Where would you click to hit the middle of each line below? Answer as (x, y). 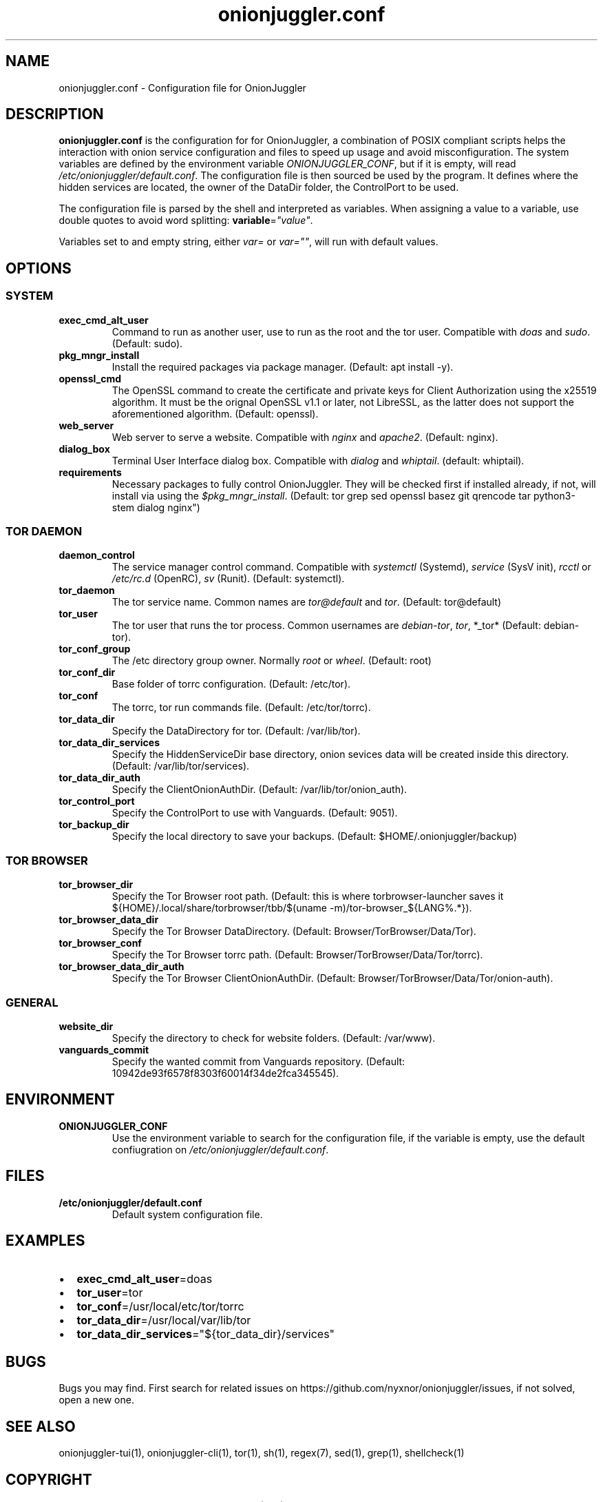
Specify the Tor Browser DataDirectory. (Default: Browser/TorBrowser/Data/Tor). (294, 932)
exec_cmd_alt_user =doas (145, 1279)
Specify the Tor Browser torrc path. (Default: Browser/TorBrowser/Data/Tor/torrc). (297, 955)
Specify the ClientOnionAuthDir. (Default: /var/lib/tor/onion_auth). (260, 790)
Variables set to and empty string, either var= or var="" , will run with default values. (248, 242)
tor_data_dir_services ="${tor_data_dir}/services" (206, 1334)
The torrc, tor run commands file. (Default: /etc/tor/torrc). (241, 708)
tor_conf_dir (87, 672)
